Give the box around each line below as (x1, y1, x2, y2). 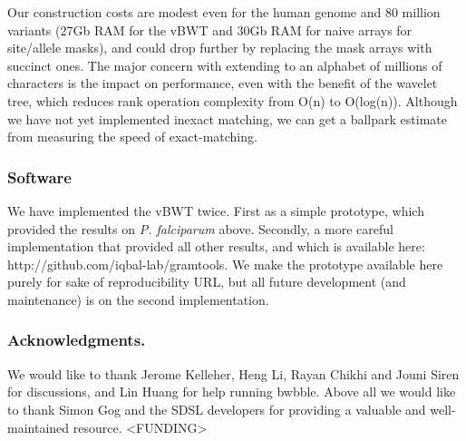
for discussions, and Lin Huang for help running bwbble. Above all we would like (7, 382, 456, 401)
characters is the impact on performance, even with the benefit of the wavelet (7, 73, 438, 93)
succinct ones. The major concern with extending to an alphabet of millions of (7, 55, 442, 74)
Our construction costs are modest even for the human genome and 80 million (7, 3, 441, 21)
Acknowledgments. (7, 328, 146, 351)
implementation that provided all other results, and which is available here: (7, 237, 425, 256)
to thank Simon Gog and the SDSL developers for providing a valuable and (7, 399, 426, 418)
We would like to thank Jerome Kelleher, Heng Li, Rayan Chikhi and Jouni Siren (7, 364, 460, 383)
